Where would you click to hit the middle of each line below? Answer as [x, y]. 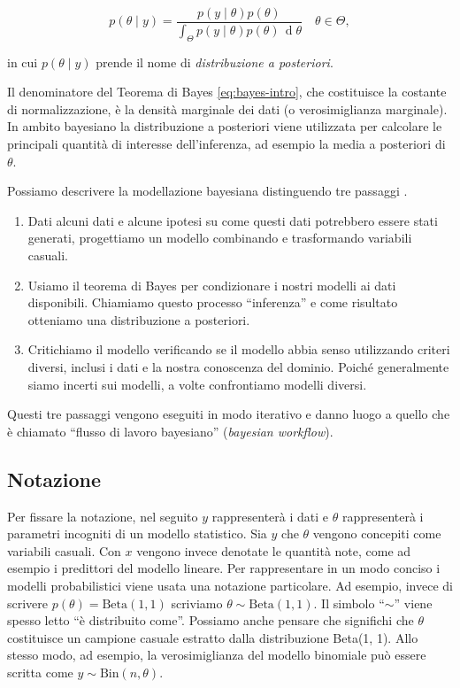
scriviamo [197, 603]
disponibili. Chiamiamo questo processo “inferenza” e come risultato [213, 302]
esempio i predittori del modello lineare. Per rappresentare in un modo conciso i [224, 568]
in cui [23, 62]
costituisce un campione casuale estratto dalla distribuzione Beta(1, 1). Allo [213, 637]
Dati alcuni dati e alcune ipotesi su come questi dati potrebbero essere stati [233, 220]
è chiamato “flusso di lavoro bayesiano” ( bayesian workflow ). [170, 431]
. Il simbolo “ [349, 603]
